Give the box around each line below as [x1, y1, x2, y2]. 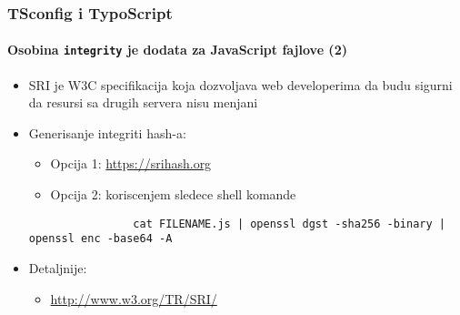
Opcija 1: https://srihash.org [50, 154, 212, 173]
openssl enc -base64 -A [28, 232, 173, 246]
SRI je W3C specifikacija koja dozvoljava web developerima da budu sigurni [28, 75, 453, 94]
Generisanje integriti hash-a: [28, 123, 186, 142]
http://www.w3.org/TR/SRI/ [50, 289, 217, 308]
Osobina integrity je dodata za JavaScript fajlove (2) [7, 40, 347, 59]
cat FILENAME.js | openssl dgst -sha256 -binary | [133, 217, 445, 230]
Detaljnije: [28, 258, 87, 277]
